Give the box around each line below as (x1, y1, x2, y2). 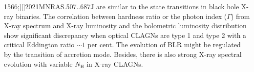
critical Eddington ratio (4, 39, 75, 50)
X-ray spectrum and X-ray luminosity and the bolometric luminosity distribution (4, 20, 247, 31)
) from (231, 11, 250, 21)
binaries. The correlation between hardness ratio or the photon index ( (16, 11, 227, 21)
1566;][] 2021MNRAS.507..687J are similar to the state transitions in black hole (4, 1, 239, 11)
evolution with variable (4, 58, 73, 69)
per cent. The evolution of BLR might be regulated (87, 39, 241, 50)
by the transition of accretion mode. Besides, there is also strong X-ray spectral (4, 49, 242, 59)
